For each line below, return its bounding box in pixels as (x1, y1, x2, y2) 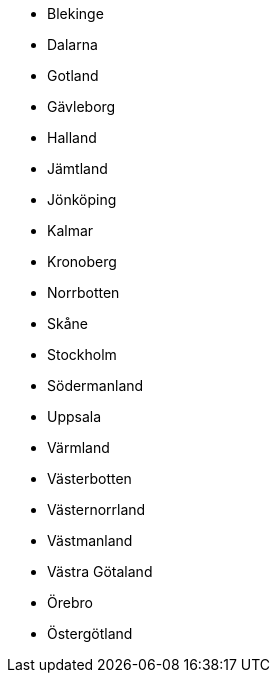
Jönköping (47, 191, 117, 208)
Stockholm (47, 346, 117, 363)
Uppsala (47, 408, 102, 425)
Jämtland (47, 160, 108, 177)
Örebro (47, 594, 93, 611)
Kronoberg (47, 253, 117, 270)
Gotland (47, 67, 99, 84)
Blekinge (47, 5, 104, 22)
